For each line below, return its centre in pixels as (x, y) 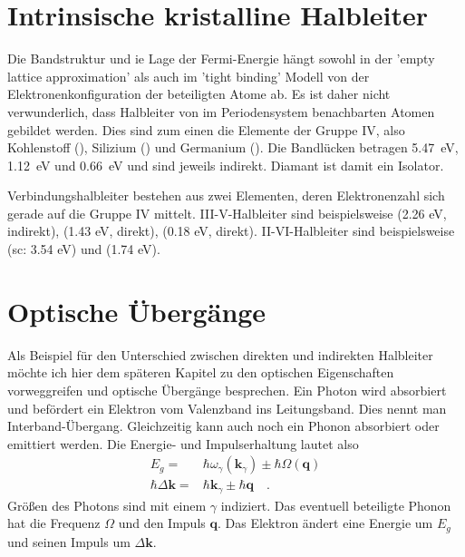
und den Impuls (162, 523)
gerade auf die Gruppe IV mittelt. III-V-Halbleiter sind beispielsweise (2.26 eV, (227, 213)
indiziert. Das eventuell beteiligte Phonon (336, 505)
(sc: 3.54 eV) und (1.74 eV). (84, 249)
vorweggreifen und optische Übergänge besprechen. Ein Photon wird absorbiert (227, 390)
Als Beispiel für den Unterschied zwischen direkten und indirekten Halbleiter (220, 354)
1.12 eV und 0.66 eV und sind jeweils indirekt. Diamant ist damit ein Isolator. (226, 165)
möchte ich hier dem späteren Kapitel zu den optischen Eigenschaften (201, 372)
